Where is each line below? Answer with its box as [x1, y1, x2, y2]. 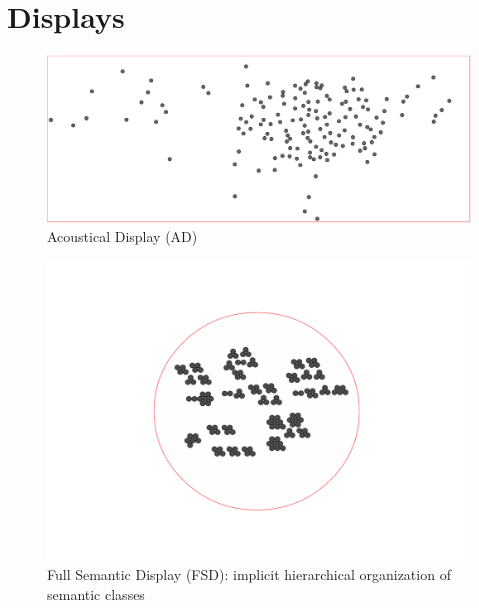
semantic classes [47, 583, 145, 604]
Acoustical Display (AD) [47, 226, 198, 247]
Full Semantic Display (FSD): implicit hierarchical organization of [47, 564, 451, 585]
